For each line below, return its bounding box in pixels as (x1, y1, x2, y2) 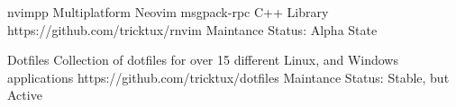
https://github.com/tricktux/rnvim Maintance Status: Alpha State (7, 20, 378, 39)
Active (7, 85, 42, 104)
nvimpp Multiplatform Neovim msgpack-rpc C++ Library (7, 3, 329, 21)
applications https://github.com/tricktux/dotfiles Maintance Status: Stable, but (7, 67, 450, 86)
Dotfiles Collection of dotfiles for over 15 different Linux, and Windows (7, 50, 398, 69)
